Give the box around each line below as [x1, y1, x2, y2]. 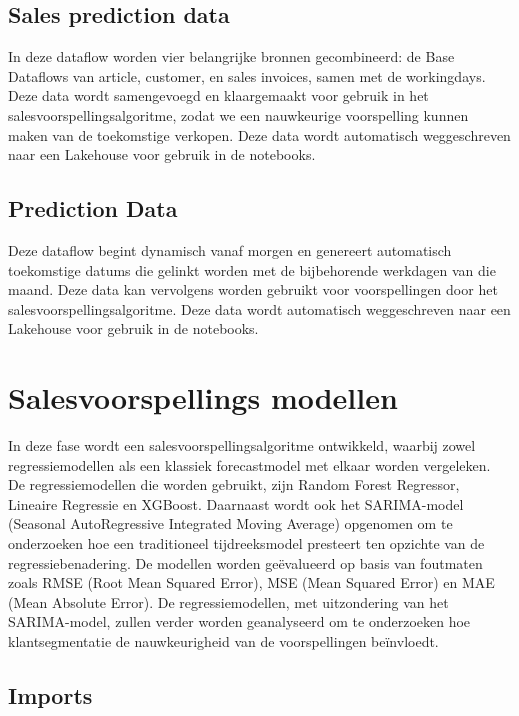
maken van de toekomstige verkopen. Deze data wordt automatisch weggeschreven [8, 124, 511, 145]
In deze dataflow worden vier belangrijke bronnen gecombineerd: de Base [8, 46, 455, 67]
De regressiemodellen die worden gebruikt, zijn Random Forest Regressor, [8, 474, 460, 495]
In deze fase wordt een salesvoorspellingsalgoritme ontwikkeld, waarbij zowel [8, 435, 476, 456]
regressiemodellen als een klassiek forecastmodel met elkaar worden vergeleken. [8, 454, 491, 475]
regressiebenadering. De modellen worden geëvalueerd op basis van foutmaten [8, 552, 483, 573]
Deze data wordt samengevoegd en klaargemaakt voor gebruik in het [8, 85, 429, 106]
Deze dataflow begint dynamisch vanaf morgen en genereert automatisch [8, 239, 452, 260]
